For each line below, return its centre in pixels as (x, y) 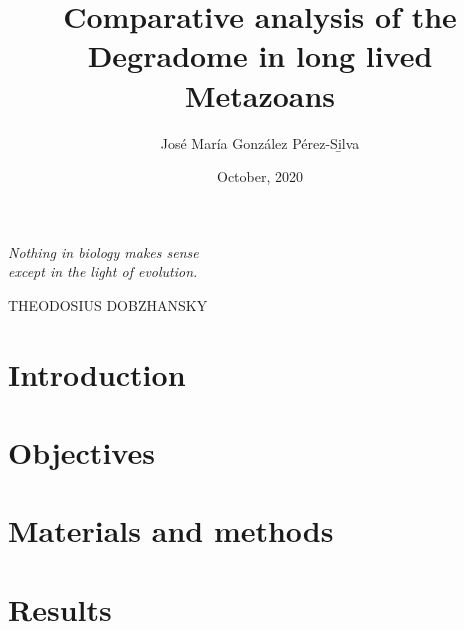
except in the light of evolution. (103, 271)
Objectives (81, 452)
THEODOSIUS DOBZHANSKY (108, 304)
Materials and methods (171, 530)
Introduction (97, 373)
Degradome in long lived (260, 55)
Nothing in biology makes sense (103, 251)
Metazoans (260, 94)
